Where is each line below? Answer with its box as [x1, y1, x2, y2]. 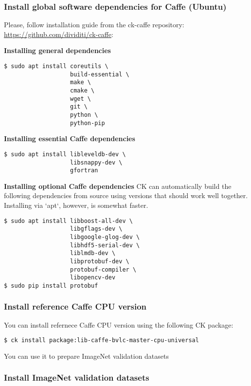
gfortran [70, 167, 98, 174]
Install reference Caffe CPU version [4, 300, 147, 312]
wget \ [70, 95, 91, 102]
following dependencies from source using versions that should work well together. [4, 190, 248, 201]
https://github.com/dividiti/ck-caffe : [4, 29, 113, 39]
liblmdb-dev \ [70, 250, 116, 257]
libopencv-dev [70, 274, 116, 281]
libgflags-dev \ [70, 225, 123, 233]
